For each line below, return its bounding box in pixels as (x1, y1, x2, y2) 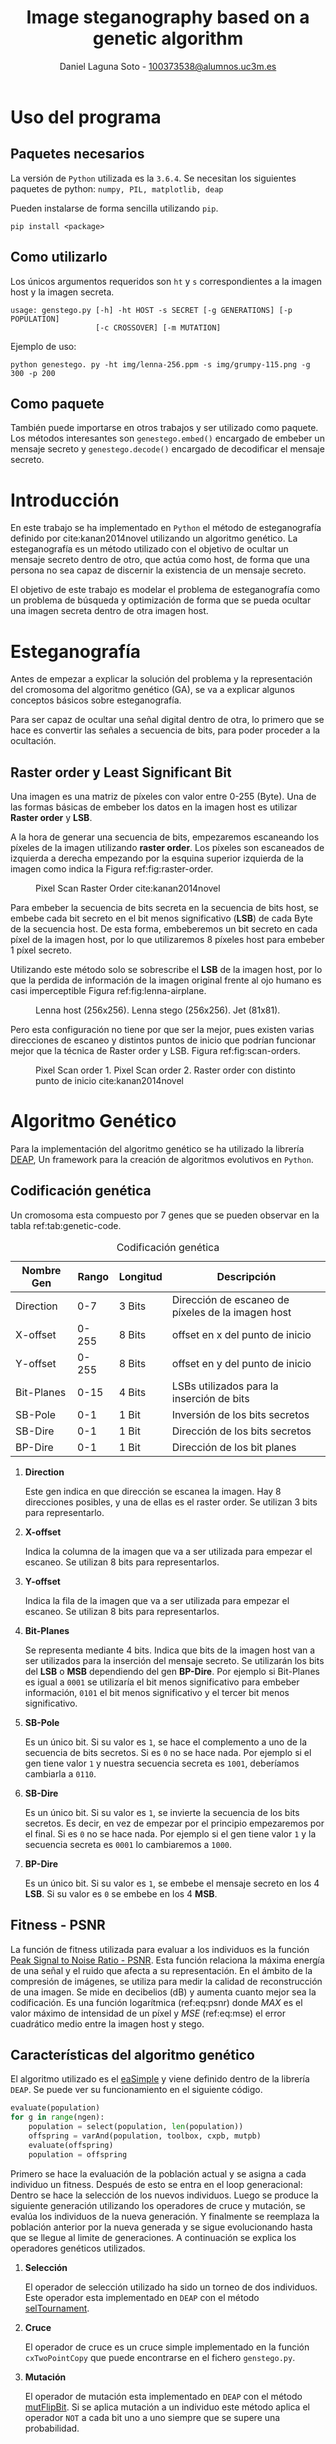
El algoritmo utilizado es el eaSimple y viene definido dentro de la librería (10, 2073, 310, 2085)
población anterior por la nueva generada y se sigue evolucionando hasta (10, 2221, 313, 2233)
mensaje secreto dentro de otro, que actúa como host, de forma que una (10, 554, 310, 566)
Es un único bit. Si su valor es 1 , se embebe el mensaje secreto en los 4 (24, 1877, 320, 1889)
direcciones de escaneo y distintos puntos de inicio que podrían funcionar (10, 1034, 317, 1046)
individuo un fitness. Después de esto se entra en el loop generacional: (10, 2178, 303, 2190)
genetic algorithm (92, 27, 244, 50)
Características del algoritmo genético (10, 2047, 255, 2064)
